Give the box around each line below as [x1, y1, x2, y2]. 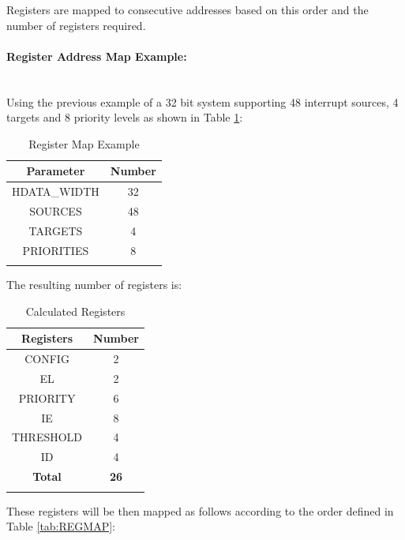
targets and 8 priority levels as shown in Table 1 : [6, 109, 243, 126]
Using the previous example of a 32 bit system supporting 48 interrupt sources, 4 [6, 93, 399, 110]
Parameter [26, 163, 85, 179]
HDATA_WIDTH [12, 183, 99, 200]
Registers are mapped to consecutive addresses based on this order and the [6, 2, 369, 17]
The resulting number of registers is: [6, 276, 182, 293]
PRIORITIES [22, 242, 89, 258]
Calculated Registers [25, 302, 126, 319]
